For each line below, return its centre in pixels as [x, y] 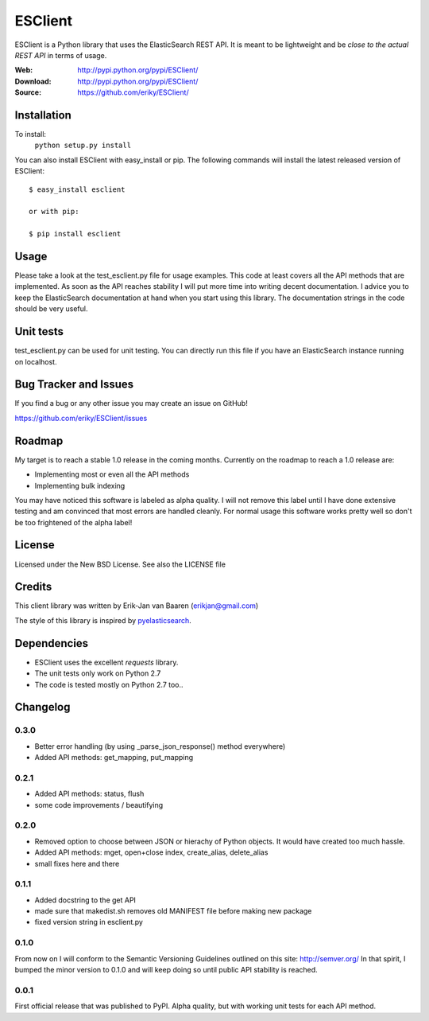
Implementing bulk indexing [80, 485]
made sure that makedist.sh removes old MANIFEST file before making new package [173, 911]
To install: [31, 134]
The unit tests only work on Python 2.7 [98, 673]
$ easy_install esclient [77, 189]
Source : [28, 92]
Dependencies [52, 643]
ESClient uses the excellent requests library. [106, 662]
